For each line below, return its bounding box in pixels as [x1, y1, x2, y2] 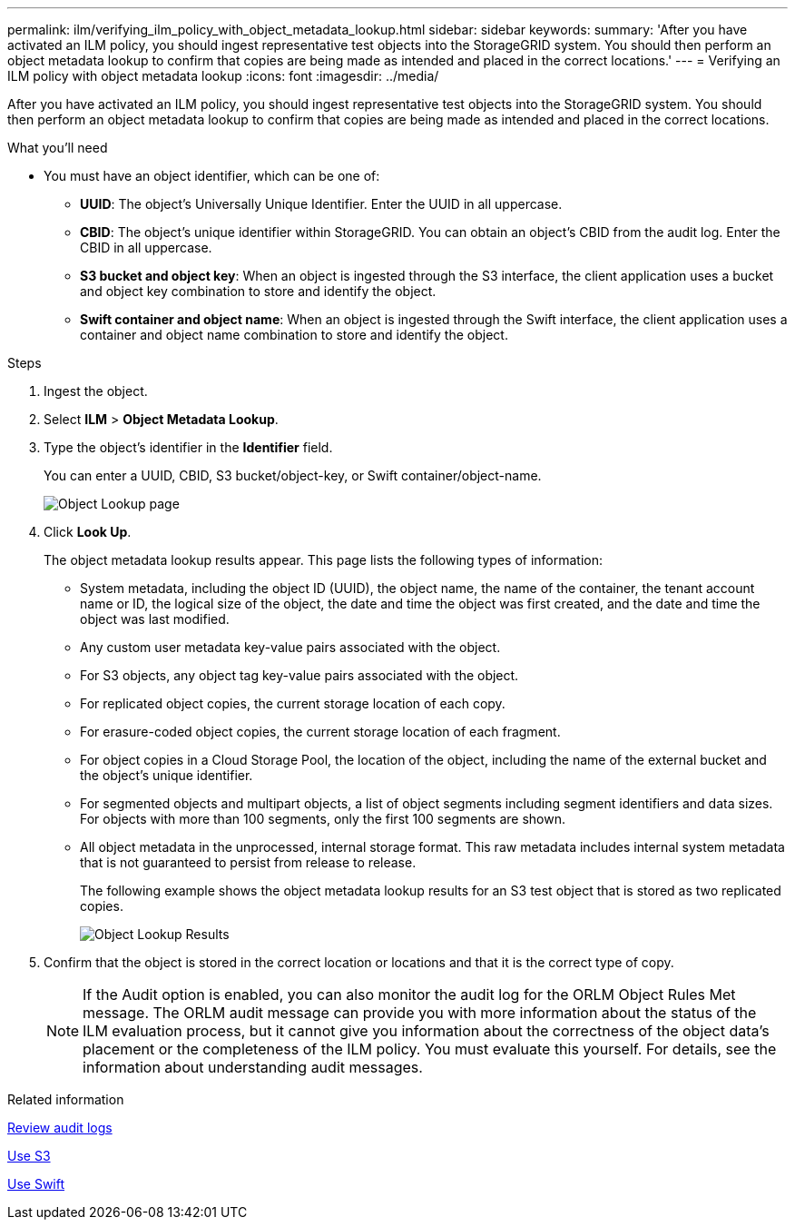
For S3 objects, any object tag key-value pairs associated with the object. [80, 668, 519, 683]
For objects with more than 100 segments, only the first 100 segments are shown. [80, 811, 566, 826]
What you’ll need [7, 140, 108, 155]
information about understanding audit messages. [83, 1058, 423, 1076]
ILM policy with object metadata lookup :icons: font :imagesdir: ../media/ [7, 68, 439, 84]
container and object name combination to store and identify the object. [80, 327, 508, 342]
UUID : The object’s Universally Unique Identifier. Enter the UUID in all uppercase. [80, 196, 563, 212]
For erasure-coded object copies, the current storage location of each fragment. [80, 724, 561, 739]
